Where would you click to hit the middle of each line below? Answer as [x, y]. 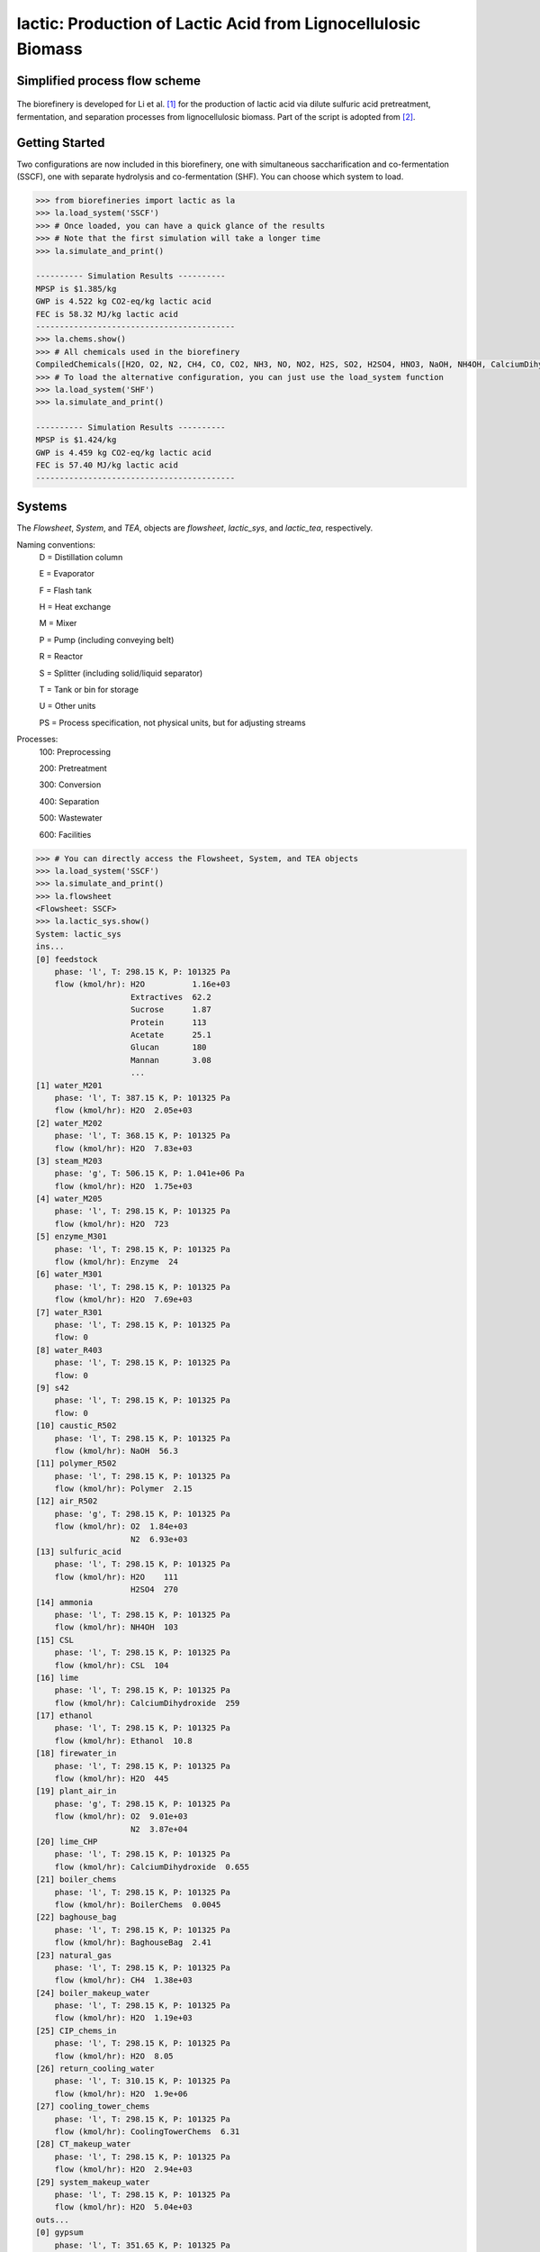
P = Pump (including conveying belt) [107, 640]
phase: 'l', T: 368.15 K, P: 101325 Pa [143, 1136]
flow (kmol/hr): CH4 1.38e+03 [123, 1980]
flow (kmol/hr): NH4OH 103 [117, 1627]
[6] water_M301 [69, 1274]
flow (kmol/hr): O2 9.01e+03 [121, 1816]
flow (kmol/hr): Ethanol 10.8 [123, 1740]
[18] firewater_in [76, 1753]
